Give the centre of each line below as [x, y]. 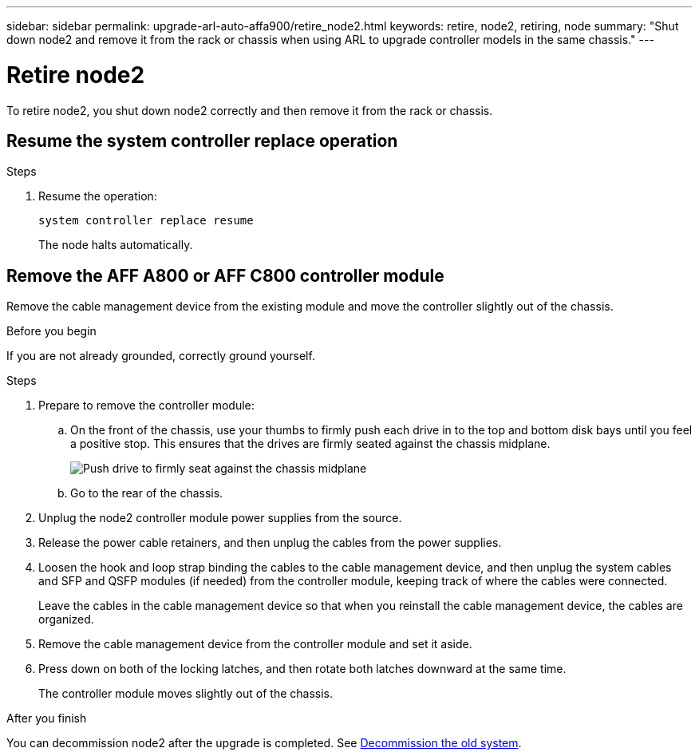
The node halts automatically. [116, 245]
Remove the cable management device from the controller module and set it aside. [255, 644]
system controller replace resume [146, 221]
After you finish [47, 718]
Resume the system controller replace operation [202, 141]
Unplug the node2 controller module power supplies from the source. [220, 518]
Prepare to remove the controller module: [146, 406]
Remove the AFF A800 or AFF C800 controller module [225, 275]
